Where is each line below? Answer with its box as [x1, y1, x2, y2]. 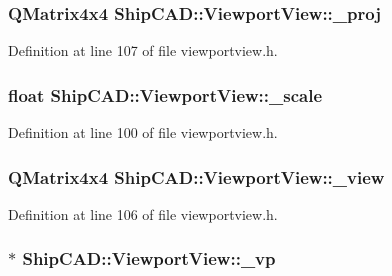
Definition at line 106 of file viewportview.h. [8, 203, 278, 224]
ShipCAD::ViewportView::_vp [22, 246, 276, 271]
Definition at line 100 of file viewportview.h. [8, 122, 278, 143]
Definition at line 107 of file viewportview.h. [8, 40, 278, 61]
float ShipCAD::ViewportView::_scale [8, 82, 323, 107]
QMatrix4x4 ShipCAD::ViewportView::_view [8, 164, 385, 189]
